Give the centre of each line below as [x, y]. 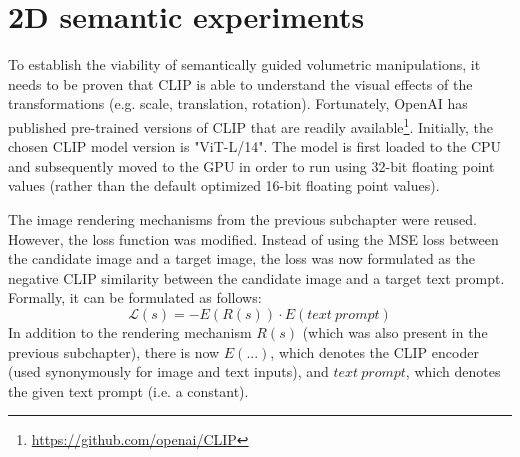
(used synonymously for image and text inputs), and [168, 371]
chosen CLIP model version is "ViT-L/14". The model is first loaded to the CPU [255, 146]
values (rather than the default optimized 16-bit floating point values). [224, 185]
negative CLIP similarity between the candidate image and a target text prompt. [256, 277]
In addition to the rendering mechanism [130, 331]
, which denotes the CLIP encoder [374, 351]
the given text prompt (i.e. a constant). [128, 390]
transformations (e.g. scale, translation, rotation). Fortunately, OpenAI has [238, 103]
